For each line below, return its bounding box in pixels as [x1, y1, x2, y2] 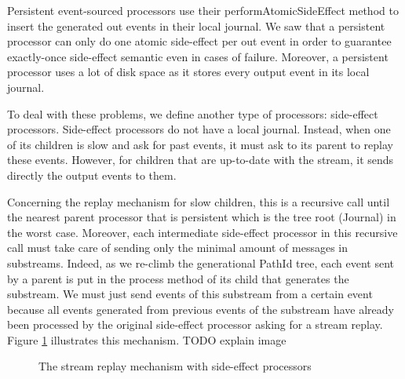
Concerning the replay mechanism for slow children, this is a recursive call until [7, 193, 390, 210]
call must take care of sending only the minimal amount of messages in [7, 239, 348, 256]
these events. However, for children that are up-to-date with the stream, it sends [7, 151, 394, 168]
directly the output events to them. [7, 166, 177, 183]
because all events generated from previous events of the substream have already [7, 301, 394, 317]
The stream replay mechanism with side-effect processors [38, 358, 312, 374]
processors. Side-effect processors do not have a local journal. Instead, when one [7, 121, 391, 137]
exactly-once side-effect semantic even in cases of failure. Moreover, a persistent [7, 48, 389, 64]
